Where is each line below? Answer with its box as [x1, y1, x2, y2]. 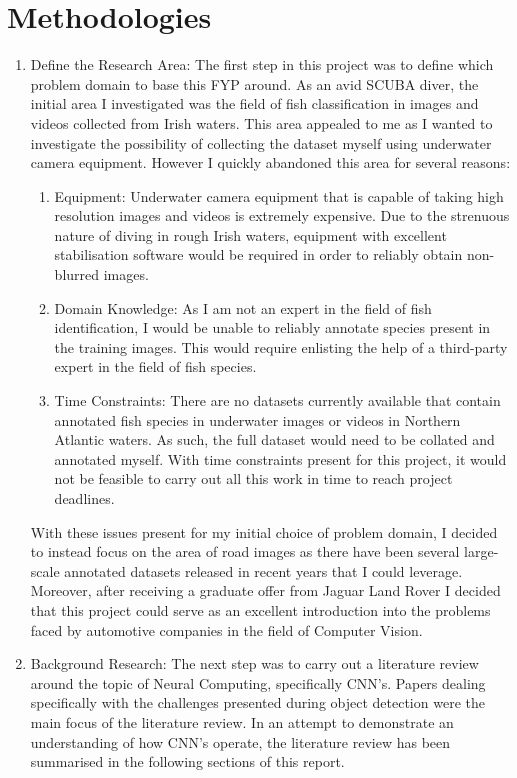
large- [464, 541, 499, 562]
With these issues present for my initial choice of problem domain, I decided [30, 521, 498, 542]
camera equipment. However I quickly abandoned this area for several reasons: [30, 152, 511, 173]
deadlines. [54, 488, 115, 508]
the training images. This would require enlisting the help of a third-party [54, 336, 508, 357]
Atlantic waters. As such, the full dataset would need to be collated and [54, 429, 495, 450]
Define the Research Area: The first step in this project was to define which [30, 54, 494, 75]
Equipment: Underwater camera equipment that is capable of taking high [54, 185, 504, 206]
